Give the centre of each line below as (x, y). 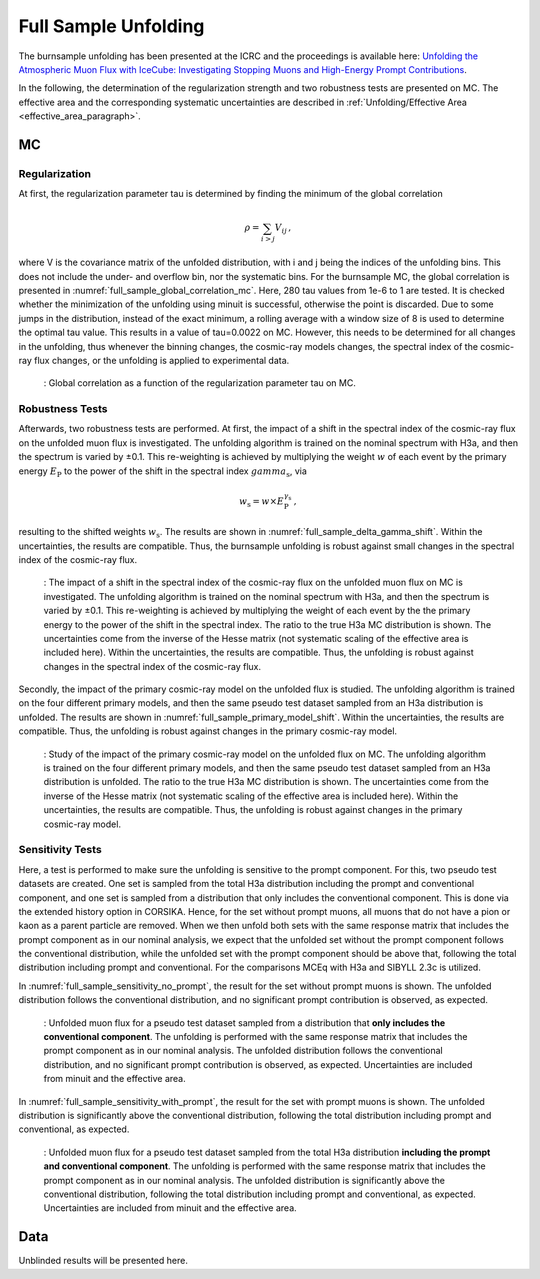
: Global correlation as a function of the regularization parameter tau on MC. (200, 383)
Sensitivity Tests (60, 850)
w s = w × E (261, 502)
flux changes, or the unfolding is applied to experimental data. (161, 360)
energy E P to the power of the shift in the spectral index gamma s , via (162, 472)
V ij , (283, 229)
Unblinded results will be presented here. (103, 1261)
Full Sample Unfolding (111, 26)
